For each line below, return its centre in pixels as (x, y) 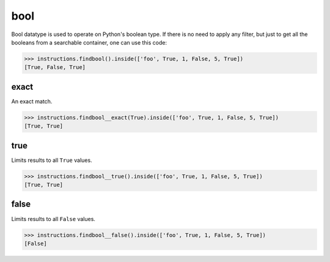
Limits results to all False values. (53, 219)
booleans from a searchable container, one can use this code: (89, 42)
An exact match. (32, 101)
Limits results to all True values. (52, 160)
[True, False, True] (55, 67)
